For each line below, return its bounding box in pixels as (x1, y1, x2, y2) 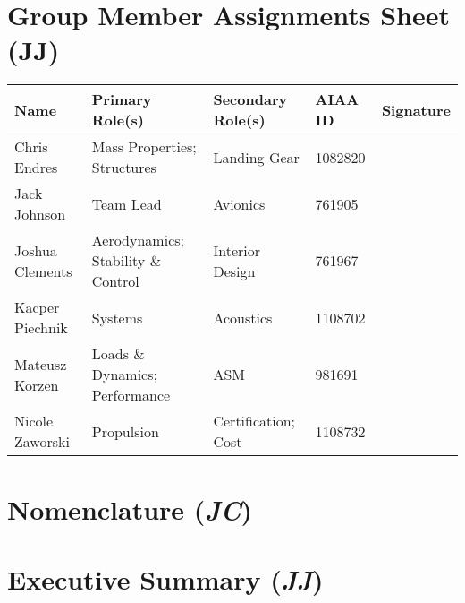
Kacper (14, 297, 60, 318)
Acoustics (213, 306, 273, 328)
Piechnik (14, 317, 68, 339)
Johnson (14, 203, 66, 225)
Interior (213, 239, 260, 261)
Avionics (213, 193, 266, 214)
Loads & (91, 343, 145, 365)
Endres (14, 157, 58, 178)
